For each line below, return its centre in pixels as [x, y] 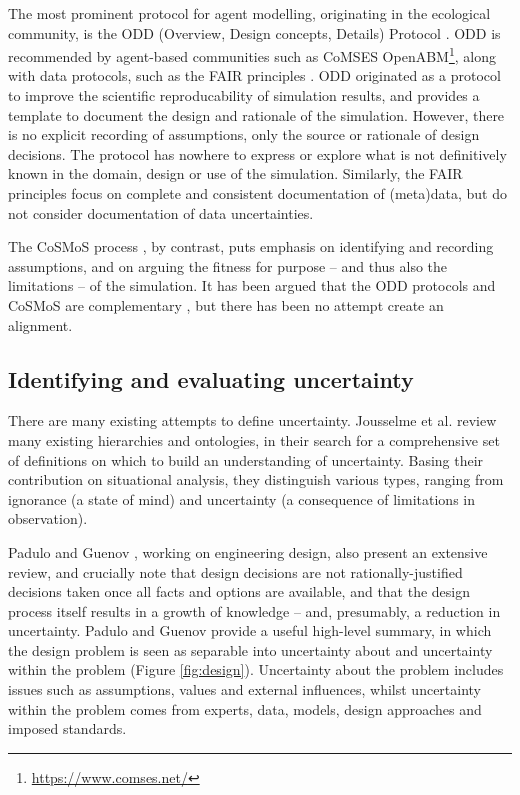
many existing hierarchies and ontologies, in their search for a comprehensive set [254, 439]
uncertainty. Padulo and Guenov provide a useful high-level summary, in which [250, 630]
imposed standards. [67, 728]
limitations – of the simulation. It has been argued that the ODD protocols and [252, 285]
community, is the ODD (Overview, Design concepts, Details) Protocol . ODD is [254, 32]
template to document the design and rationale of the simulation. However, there [256, 114]
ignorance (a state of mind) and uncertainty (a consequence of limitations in [241, 498]
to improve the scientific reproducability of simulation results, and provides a [244, 95]
